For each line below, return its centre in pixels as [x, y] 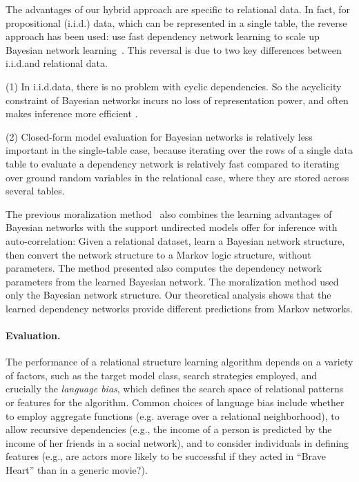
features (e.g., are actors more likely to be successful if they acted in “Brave [166, 456]
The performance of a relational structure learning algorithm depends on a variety [179, 362]
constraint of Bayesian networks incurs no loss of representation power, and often [177, 100]
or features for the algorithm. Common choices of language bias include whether [175, 402]
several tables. [35, 191]
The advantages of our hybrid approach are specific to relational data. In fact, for [178, 9]
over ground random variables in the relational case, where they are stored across [177, 177]
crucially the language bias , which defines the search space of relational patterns [175, 389]
